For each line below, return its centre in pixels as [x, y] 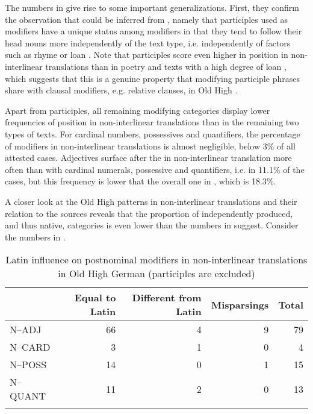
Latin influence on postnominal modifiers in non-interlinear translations [156, 260]
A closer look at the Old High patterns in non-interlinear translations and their [151, 201]
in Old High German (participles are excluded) [156, 274]
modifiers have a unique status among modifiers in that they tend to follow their [153, 31]
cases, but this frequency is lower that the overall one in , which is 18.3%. [141, 181]
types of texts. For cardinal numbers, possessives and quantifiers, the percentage [153, 133]
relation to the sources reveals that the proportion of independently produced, [149, 213]
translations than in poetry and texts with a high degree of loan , [166, 66]
